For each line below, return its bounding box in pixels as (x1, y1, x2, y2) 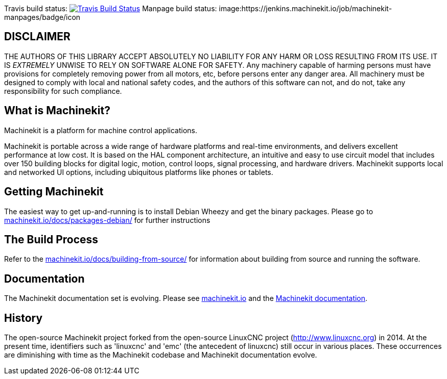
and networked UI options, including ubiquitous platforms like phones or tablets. (4, 167, 273, 176)
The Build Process (4, 233, 99, 246)
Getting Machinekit (4, 185, 104, 198)
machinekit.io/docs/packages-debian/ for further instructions (4, 215, 210, 224)
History (4, 311, 43, 324)
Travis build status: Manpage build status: (4, 4, 217, 13)
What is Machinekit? (4, 104, 110, 117)
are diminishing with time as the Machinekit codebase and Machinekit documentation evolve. (4, 350, 317, 360)
